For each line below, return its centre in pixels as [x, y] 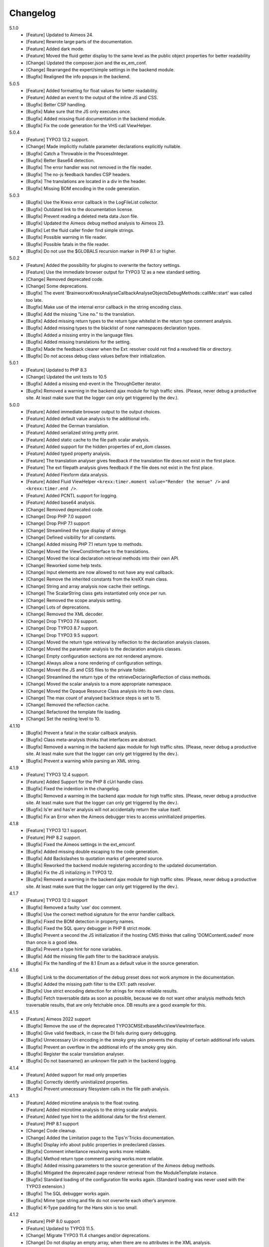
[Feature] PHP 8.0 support [53, 1222]
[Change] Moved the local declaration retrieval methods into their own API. [103, 558]
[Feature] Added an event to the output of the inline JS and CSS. [92, 98]
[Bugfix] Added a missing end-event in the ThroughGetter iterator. [94, 384]
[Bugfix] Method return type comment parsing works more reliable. [95, 1158]
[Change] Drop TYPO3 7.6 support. [62, 621]
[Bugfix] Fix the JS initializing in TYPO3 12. [70, 872]
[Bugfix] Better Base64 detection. [61, 160]
